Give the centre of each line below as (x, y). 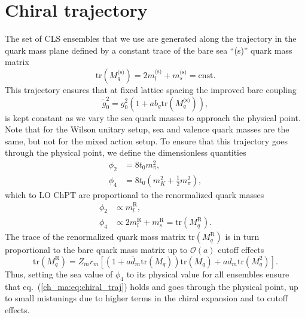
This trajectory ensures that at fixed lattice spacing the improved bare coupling (151, 89)
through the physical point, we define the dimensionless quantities (126, 152)
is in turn (242, 237)
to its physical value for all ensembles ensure (208, 274)
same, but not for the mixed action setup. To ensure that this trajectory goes (147, 141)
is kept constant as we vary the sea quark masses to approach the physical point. (153, 117)
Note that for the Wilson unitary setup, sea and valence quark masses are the (147, 129)
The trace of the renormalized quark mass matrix (95, 237)
